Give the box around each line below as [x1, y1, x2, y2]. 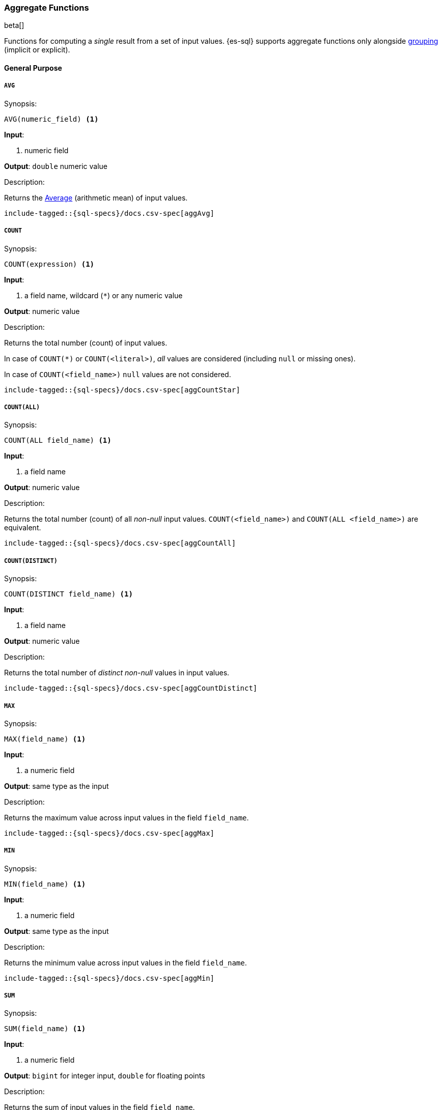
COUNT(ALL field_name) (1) [4, 436, 112, 445]
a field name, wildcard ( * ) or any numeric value [24, 291, 183, 300]
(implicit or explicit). [4, 45, 70, 54]
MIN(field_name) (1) [4, 879, 86, 888]
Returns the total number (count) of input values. [4, 338, 168, 347]
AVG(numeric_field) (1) [4, 115, 99, 123]
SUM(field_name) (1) [4, 1024, 86, 1033]
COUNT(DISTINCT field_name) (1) [4, 590, 133, 599]
